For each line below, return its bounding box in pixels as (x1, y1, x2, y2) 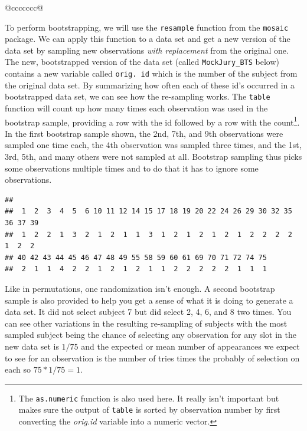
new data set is (5, 340, 59, 352)
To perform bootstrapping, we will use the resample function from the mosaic (5, 21, 289, 33)
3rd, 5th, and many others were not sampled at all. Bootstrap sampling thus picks (5, 150, 302, 163)
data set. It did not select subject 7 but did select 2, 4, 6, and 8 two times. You (5, 305, 292, 318)
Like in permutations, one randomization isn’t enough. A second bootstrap (5, 282, 275, 294)
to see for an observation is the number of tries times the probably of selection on (5, 351, 300, 364)
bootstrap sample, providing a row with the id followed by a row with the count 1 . (5, 114, 300, 128)
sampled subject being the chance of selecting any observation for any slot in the (5, 328, 296, 341)
